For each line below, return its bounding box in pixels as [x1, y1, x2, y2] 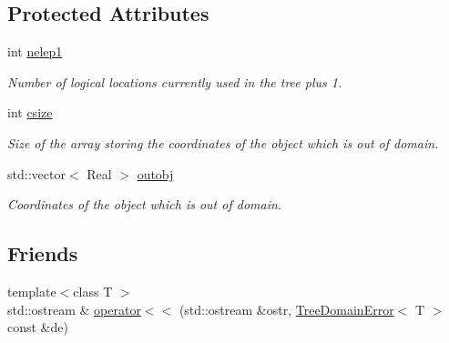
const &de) [7, 318, 68, 337]
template [7, 281, 56, 300]
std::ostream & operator [7, 299, 141, 318]
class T [73, 281, 113, 300]
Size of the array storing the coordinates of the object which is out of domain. [7, 133, 439, 152]
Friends [7, 239, 78, 267]
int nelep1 [7, 42, 63, 61]
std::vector [7, 164, 66, 183]
